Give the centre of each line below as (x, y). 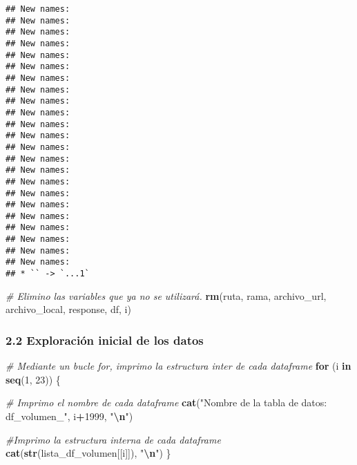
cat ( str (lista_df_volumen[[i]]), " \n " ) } (88, 453)
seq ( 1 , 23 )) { (33, 379)
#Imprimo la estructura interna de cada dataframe (113, 439)
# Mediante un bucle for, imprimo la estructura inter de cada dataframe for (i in (178, 366)
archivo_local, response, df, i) (68, 309)
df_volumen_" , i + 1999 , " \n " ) (69, 416)
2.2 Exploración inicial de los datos (105, 340)
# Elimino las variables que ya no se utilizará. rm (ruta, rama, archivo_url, (166, 295)
